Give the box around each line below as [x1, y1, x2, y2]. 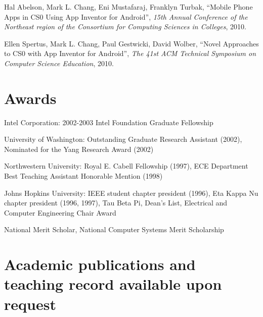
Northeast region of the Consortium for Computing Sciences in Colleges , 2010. [4, 21, 246, 32]
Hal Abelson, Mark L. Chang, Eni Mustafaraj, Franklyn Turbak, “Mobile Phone [4, 2, 253, 12]
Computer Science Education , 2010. [4, 58, 114, 68]
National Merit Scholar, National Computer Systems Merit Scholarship [4, 224, 224, 235]
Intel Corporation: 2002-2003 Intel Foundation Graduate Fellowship [4, 117, 213, 127]
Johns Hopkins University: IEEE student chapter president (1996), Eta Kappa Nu [4, 187, 258, 198]
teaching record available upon [4, 274, 222, 294]
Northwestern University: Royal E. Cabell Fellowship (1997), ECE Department [4, 161, 248, 171]
